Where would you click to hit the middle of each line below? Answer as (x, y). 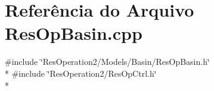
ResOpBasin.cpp (74, 33)
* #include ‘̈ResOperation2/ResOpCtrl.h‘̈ (81, 73)
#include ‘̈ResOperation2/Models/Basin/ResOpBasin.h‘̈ (107, 62)
